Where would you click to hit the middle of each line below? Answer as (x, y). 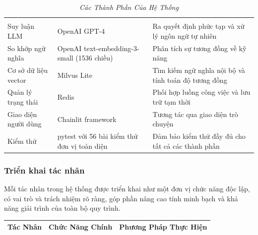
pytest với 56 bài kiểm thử (97, 136)
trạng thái (23, 102)
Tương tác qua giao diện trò (195, 114)
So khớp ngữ (27, 48)
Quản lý (20, 92)
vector (17, 80)
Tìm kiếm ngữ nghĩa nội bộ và (199, 70)
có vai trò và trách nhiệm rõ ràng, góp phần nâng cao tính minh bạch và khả (121, 198)
